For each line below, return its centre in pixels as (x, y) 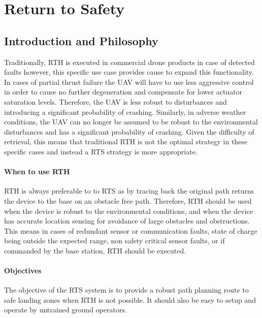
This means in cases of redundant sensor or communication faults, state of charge (131, 230)
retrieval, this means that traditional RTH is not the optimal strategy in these (126, 141)
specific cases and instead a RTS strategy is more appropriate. (101, 151)
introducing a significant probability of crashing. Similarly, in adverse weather (125, 112)
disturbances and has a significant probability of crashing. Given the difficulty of (129, 131)
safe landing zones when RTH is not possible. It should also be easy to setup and (130, 299)
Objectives (23, 271)
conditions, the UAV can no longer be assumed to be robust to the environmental (131, 122)
